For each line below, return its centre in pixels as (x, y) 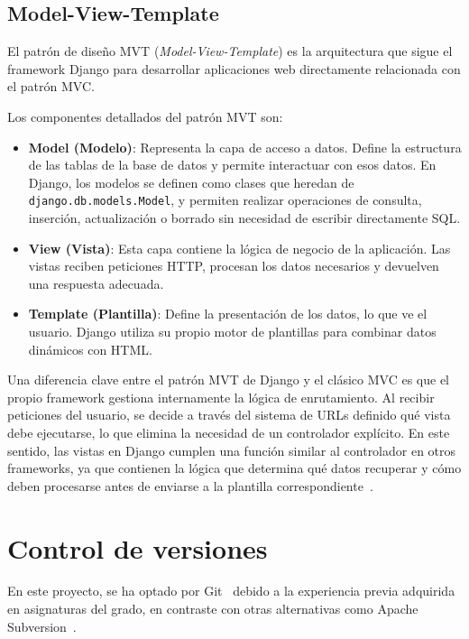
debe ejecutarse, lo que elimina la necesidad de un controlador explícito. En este (229, 432)
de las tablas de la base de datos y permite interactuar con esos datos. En (232, 165)
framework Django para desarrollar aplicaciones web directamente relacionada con (234, 68)
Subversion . (42, 626)
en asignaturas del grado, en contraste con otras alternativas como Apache (213, 609)
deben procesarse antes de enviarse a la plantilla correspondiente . (190, 485)
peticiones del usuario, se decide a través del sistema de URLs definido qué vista (229, 415)
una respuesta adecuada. (96, 283)
